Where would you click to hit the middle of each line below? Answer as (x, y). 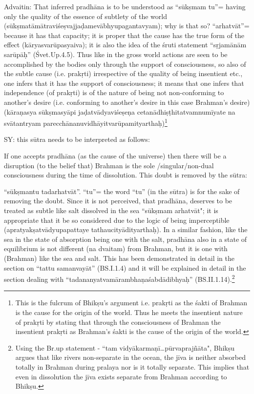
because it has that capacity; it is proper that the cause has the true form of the (124, 35)
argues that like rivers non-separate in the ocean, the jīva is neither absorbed (130, 357)
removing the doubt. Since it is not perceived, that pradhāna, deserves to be (118, 201)
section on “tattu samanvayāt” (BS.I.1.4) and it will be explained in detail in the (125, 267)
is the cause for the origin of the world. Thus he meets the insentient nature (129, 312)
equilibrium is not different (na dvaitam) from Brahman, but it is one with (116, 248)
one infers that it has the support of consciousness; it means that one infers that (124, 83)
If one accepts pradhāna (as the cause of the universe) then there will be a (115, 155)
